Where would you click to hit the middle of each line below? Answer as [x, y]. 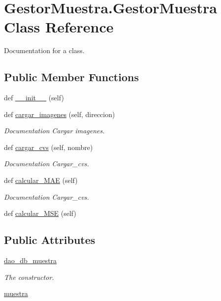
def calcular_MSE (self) [40, 213]
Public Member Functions [71, 77]
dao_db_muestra [31, 260]
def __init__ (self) [34, 98]
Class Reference [59, 27]
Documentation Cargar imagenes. [54, 131]
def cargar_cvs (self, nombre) [48, 147]
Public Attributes [50, 240]
